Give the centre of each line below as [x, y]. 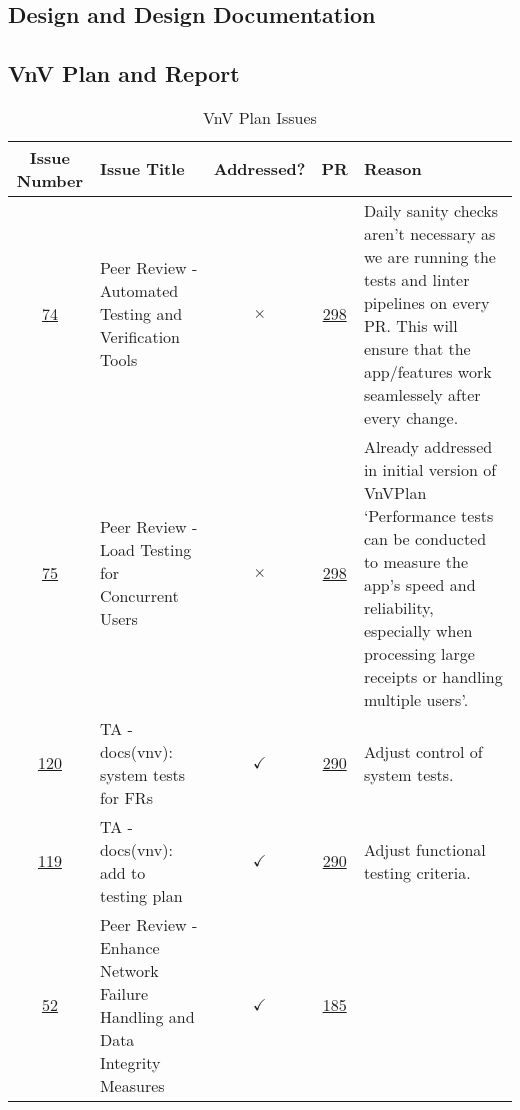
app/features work [427, 371]
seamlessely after [422, 394]
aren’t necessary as [429, 233]
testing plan [141, 895]
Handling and [147, 1016]
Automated [139, 291]
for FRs [126, 797]
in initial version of [430, 469]
